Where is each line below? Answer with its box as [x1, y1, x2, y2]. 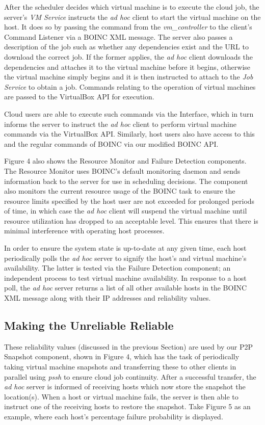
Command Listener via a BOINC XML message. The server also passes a [4, 31, 233, 42]
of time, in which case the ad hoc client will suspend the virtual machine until [4, 205, 247, 216]
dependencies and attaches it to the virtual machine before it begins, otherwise [4, 61, 251, 72]
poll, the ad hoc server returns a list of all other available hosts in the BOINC [4, 282, 247, 293]
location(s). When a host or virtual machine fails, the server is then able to [4, 391, 238, 402]
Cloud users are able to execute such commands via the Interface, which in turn [4, 108, 254, 119]
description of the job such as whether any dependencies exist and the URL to [4, 41, 249, 52]
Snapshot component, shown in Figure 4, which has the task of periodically [4, 351, 240, 362]
